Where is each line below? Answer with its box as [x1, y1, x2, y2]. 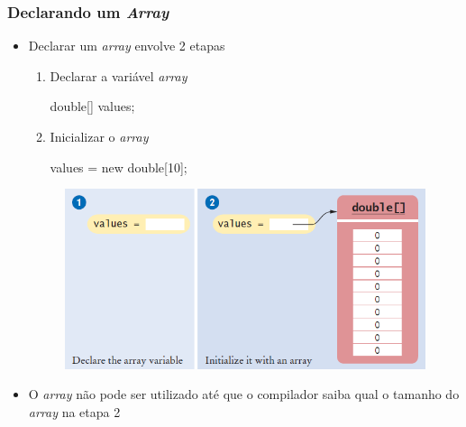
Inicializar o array [50, 127, 149, 145]
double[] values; [50, 97, 135, 116]
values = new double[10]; [50, 157, 187, 176]
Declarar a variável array [50, 66, 187, 85]
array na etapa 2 [28, 402, 121, 421]
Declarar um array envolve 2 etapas [28, 36, 225, 55]
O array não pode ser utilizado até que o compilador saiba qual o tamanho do [28, 385, 460, 404]
